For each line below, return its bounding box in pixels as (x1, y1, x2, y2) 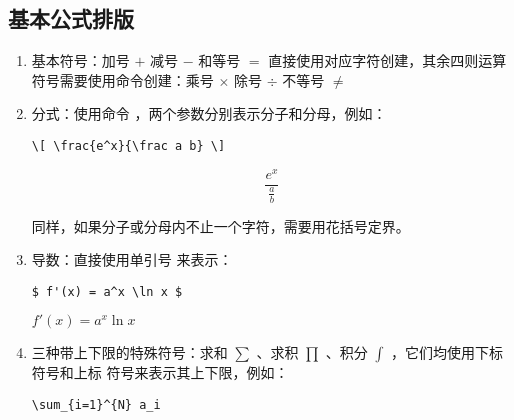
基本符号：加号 (31, 50, 130, 71)
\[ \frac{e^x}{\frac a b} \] (31, 138, 226, 153)
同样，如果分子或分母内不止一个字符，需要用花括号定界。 (31, 215, 410, 236)
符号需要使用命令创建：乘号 (31, 69, 214, 90)
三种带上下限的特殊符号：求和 (31, 342, 228, 363)
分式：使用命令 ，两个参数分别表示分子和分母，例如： (31, 103, 387, 124)
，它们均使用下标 (391, 342, 504, 363)
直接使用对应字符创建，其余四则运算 (268, 50, 507, 71)
